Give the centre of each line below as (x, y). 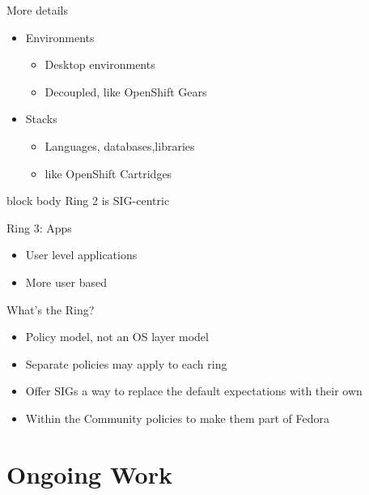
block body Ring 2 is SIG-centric (88, 201)
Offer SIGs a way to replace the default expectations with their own (194, 391)
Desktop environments (100, 64)
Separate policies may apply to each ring (126, 363)
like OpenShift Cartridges (108, 173)
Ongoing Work (89, 474)
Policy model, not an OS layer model (117, 337)
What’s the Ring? (51, 309)
